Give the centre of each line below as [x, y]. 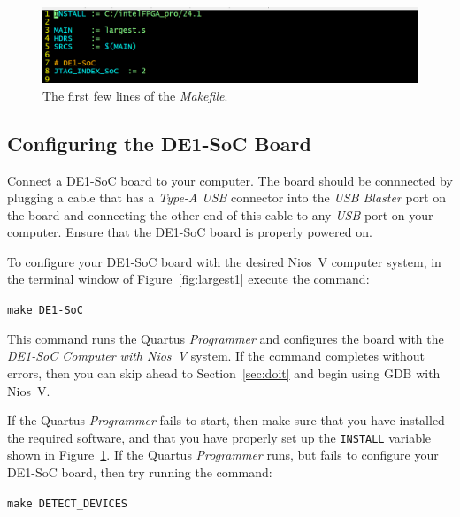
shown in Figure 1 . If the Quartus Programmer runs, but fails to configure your [223, 455]
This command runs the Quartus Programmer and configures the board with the [226, 338]
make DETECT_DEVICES [68, 503]
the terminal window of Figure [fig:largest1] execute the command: [188, 279]
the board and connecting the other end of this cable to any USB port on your [220, 214]
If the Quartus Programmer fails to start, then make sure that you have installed [226, 420]
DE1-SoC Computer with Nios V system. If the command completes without [216, 356]
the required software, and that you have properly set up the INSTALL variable [219, 437]
